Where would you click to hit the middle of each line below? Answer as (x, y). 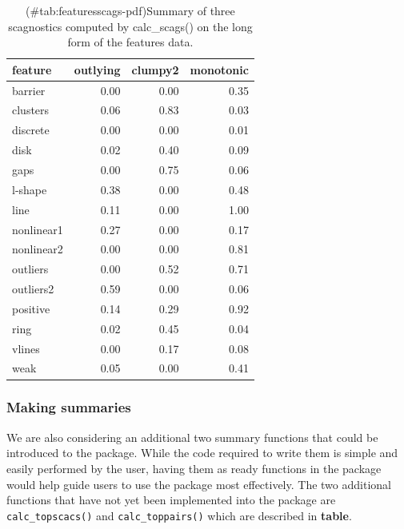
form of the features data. (130, 42)
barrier (29, 90)
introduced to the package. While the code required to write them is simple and (202, 453)
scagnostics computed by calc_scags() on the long (130, 26)
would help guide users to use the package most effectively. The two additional (199, 484)
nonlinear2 (38, 249)
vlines (26, 348)
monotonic (219, 69)
